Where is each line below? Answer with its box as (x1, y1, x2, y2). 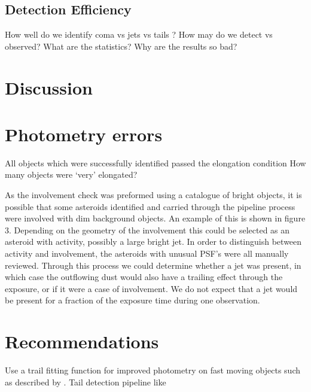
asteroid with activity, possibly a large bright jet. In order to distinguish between (5, 235, 302, 248)
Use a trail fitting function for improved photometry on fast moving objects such (5, 364, 300, 376)
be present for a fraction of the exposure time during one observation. (5, 294, 260, 306)
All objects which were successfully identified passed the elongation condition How (5, 156, 306, 169)
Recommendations (5, 329, 159, 354)
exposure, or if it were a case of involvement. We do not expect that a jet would (5, 282, 298, 294)
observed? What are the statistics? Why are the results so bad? (5, 39, 237, 52)
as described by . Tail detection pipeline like (5, 375, 166, 388)
